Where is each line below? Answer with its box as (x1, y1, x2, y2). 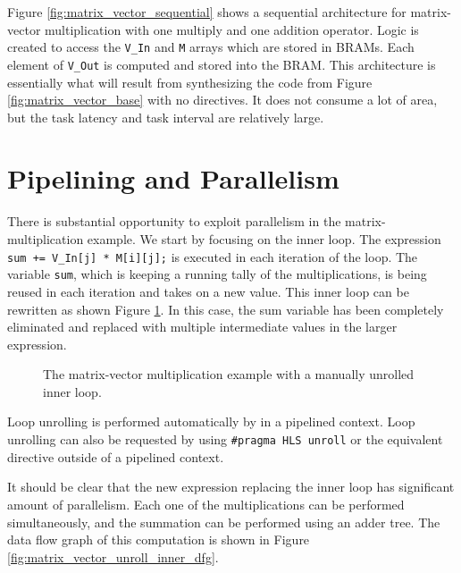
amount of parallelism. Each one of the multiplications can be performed (7, 494, 405, 513)
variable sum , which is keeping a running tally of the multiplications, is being (7, 265, 427, 283)
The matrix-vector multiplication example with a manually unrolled (43, 365, 415, 383)
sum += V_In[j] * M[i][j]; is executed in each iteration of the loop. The (7, 247, 418, 265)
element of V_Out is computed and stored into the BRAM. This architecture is (7, 55, 436, 73)
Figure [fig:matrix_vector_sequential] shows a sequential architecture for (7, 3, 407, 21)
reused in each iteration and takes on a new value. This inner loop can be (7, 282, 409, 300)
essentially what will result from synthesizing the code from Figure (7, 72, 373, 91)
